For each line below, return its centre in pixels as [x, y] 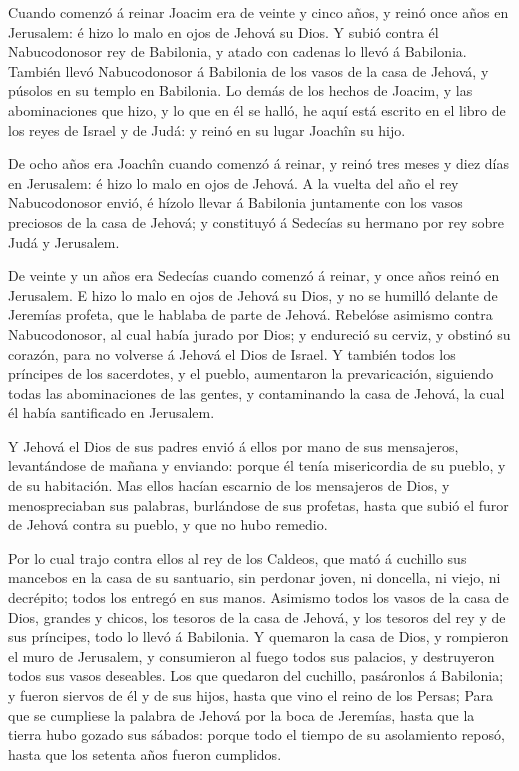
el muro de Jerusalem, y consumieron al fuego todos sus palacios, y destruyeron [251, 655]
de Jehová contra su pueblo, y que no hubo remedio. [168, 524]
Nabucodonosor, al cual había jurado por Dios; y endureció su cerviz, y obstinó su [259, 333]
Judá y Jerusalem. [64, 241]
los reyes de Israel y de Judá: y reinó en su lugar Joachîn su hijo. [207, 129]
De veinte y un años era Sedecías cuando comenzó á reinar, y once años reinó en [254, 275]
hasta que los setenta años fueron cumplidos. [145, 753]
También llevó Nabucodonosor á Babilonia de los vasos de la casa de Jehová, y [248, 70]
